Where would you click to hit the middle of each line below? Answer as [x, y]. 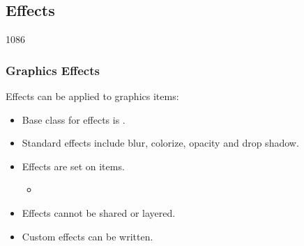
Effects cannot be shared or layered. [99, 212]
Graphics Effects [53, 70]
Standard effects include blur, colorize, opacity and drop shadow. [160, 143]
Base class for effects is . [74, 119]
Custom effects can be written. [88, 236]
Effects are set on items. [73, 166]
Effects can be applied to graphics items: [92, 96]
